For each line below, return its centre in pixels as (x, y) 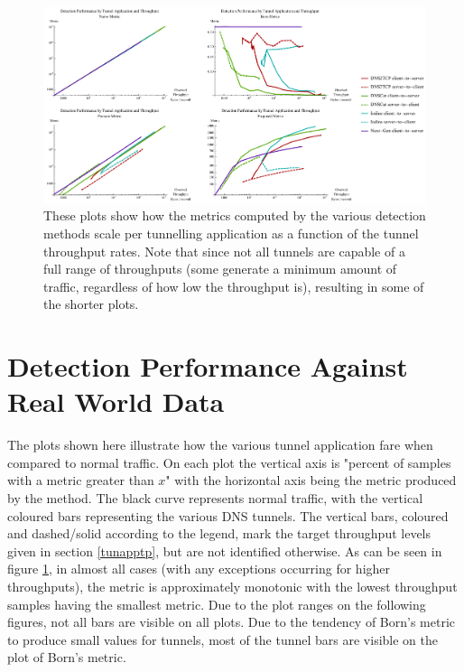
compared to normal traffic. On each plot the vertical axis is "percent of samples (229, 462)
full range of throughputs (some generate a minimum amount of (220, 269)
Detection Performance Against (208, 366)
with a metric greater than (81, 480)
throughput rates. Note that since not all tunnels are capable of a (224, 251)
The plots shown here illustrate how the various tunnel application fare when (220, 445)
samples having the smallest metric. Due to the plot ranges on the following (217, 604)
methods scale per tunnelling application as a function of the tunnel (231, 233)
